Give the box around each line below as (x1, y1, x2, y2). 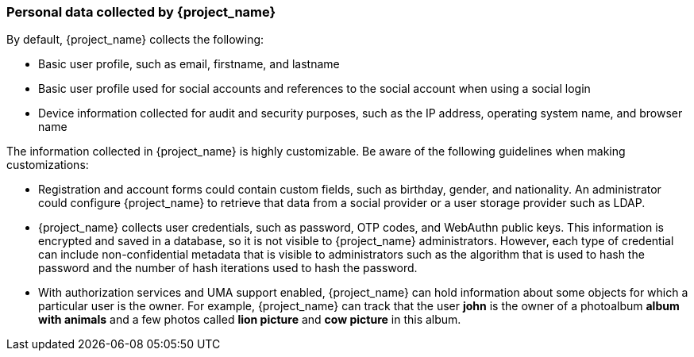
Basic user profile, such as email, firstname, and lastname (38, 57, 340, 71)
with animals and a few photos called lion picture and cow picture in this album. (38, 313, 461, 327)
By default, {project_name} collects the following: (6, 33, 264, 47)
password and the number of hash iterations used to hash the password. (38, 261, 418, 275)
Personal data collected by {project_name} (6, 4, 276, 20)
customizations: (6, 158, 89, 172)
